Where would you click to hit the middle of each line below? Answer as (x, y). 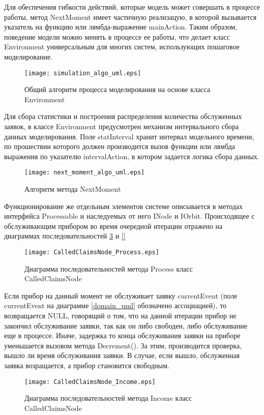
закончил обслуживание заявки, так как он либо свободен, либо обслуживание (126, 325)
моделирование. (28, 56)
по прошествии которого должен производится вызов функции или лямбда (120, 146)
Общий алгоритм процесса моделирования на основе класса (118, 89)
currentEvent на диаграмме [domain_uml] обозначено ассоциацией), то (115, 305)
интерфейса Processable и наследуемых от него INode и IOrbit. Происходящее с (129, 216)
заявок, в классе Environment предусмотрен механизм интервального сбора (122, 126)
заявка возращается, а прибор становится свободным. (87, 365)
